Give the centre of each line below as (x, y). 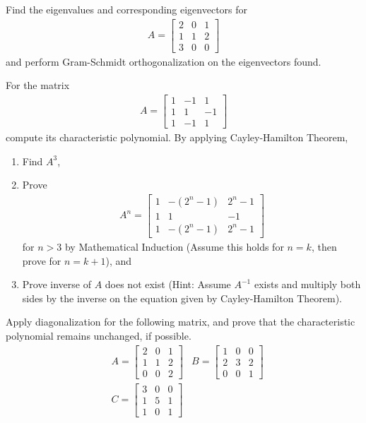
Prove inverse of (57, 284)
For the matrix (38, 85)
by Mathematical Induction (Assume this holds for (174, 246)
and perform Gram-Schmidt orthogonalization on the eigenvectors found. (164, 61)
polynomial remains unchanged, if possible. (99, 335)
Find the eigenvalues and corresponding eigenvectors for (127, 9)
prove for (42, 260)
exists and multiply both (307, 284)
